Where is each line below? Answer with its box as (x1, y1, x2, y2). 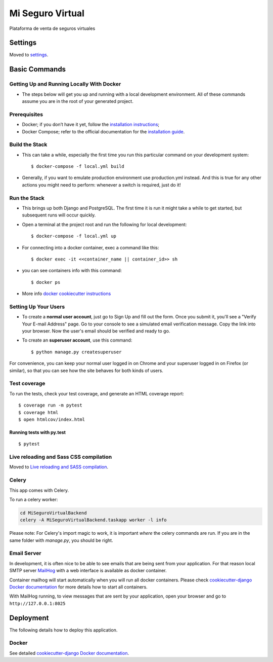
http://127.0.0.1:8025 (9, 601, 66, 606)
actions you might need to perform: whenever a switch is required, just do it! (22, 181, 181, 188)
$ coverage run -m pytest (18, 402, 83, 408)
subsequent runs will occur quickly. (22, 212, 96, 218)
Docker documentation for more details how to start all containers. (9, 584, 148, 590)
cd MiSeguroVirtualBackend (20, 510, 87, 516)
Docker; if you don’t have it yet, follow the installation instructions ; (22, 122, 160, 128)
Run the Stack (9, 194, 45, 201)
